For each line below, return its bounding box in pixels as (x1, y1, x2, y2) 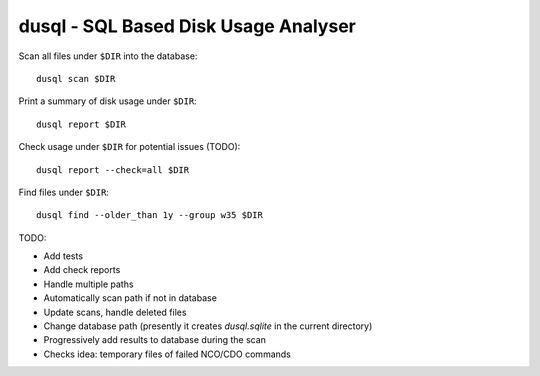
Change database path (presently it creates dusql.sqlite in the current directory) (43, 320, 373, 332)
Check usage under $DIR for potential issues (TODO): (18, 141, 241, 153)
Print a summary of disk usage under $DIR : (18, 95, 197, 107)
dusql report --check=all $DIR (36, 164, 190, 175)
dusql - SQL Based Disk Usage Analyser (18, 15, 357, 37)
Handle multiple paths (43, 278, 134, 290)
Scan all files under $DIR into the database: (18, 50, 198, 62)
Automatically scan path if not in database (43, 292, 217, 304)
